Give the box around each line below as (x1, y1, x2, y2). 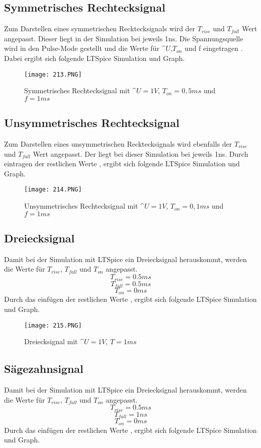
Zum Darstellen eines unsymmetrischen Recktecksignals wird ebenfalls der (4, 139, 232, 149)
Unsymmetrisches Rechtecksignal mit (24, 201, 138, 211)
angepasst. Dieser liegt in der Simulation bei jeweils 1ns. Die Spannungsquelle (4, 33, 243, 43)
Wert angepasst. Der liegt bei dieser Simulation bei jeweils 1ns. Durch (33, 148, 248, 159)
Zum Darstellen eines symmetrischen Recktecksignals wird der (4, 23, 196, 34)
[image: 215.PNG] (24, 322, 82, 329)
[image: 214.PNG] (24, 186, 82, 194)
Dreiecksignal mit (24, 336, 78, 347)
